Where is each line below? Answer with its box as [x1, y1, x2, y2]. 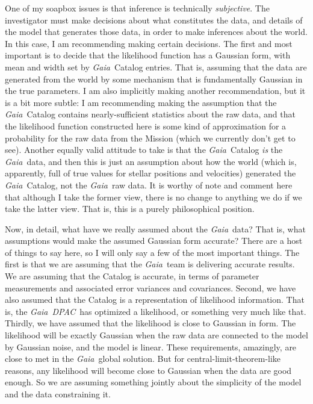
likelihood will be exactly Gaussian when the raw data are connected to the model [5, 329, 308, 341]
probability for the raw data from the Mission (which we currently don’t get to [5, 131, 296, 144]
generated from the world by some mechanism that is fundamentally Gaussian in [5, 72, 303, 85]
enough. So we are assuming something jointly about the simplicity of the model [5, 376, 302, 388]
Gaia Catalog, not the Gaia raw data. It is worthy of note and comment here [5, 178, 293, 191]
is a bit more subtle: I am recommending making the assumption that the [5, 96, 277, 108]
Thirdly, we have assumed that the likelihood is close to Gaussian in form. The [5, 317, 296, 329]
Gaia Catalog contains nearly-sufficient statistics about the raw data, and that [5, 108, 296, 120]
